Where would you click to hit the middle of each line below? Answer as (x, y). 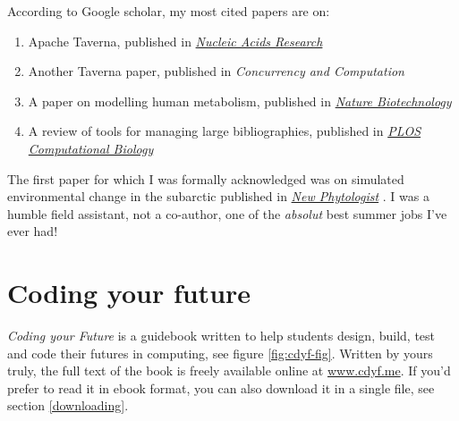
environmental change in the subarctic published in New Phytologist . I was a (218, 196)
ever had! (33, 231)
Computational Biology (91, 148)
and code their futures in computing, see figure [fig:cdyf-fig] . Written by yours (220, 353)
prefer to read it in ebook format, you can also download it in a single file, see (221, 387)
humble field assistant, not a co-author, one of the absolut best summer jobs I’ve (227, 213)
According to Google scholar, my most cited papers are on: (169, 11)
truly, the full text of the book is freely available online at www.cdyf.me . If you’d (229, 370)
